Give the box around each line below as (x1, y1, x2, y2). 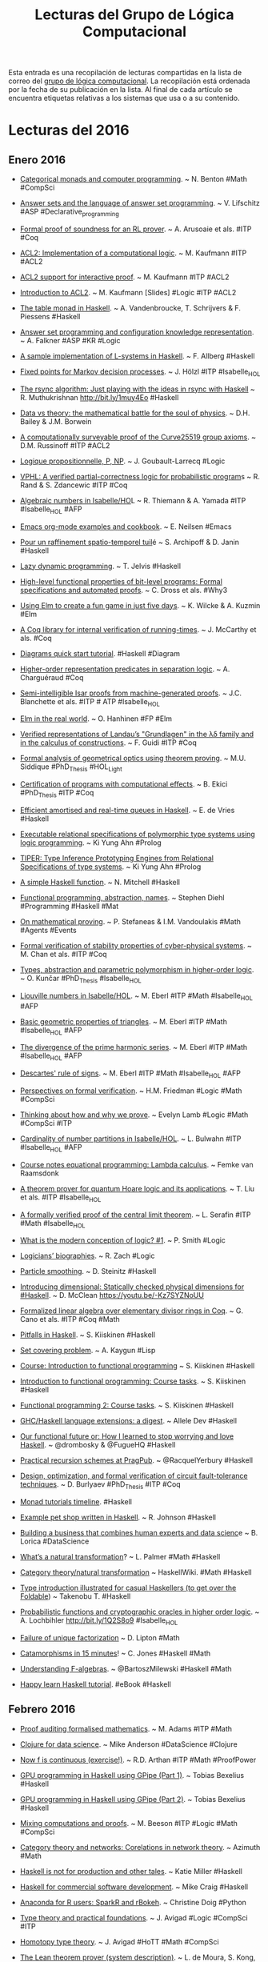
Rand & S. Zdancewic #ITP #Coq (19, 480, 128, 490)
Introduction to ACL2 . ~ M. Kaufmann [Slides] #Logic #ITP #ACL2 (19, 287, 237, 297)
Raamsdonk (19, 1168, 60, 1178)
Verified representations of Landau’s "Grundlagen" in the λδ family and (19, 730, 254, 739)
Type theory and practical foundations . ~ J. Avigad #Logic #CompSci (19, 1912, 248, 1922)
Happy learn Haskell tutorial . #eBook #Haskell (19, 1679, 172, 1689)
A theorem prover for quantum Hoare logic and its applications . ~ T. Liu (19, 1183, 254, 1193)
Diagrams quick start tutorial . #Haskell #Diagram (19, 648, 180, 658)
